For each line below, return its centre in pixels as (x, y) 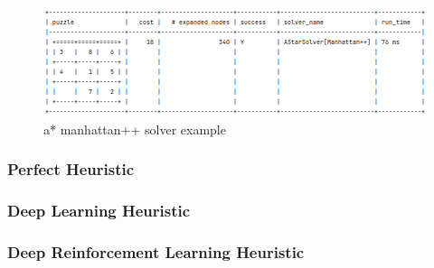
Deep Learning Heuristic (99, 210)
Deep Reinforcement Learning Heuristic (156, 251)
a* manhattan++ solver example (135, 129)
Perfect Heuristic (71, 169)
